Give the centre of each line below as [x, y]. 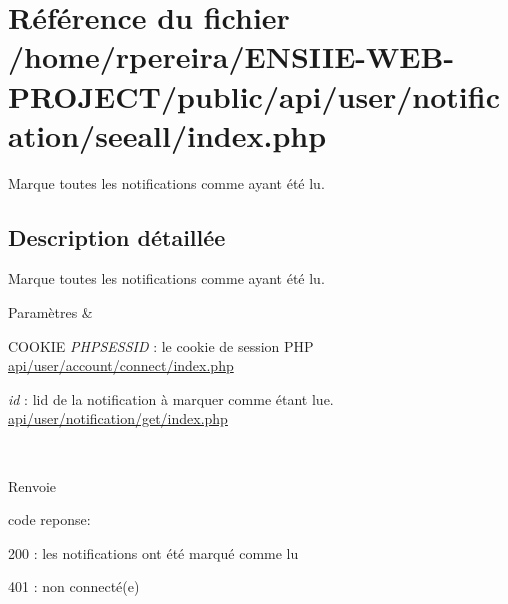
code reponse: [49, 519]
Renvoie [32, 485]
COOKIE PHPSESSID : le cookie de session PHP [161, 345]
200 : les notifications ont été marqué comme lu [153, 552]
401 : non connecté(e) [74, 586]
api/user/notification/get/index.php [118, 418]
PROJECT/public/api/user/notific [254, 95]
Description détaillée [117, 236]
